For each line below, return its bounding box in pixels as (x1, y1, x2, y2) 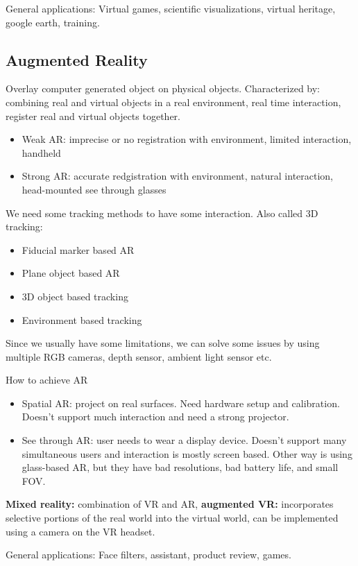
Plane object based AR (22, 266, 120, 280)
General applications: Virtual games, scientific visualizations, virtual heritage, (6, 1, 336, 15)
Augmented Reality (6, 49, 148, 70)
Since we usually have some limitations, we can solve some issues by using (6, 336, 320, 350)
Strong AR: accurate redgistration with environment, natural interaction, (22, 169, 334, 183)
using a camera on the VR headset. (6, 524, 155, 538)
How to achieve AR (6, 372, 88, 387)
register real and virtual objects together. (6, 108, 180, 123)
